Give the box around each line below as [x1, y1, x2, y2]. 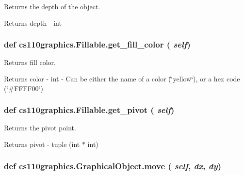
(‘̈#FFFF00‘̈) [4, 83, 43, 93]
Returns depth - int [4, 17, 62, 28]
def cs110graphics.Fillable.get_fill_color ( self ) [4, 38, 191, 50]
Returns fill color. [4, 57, 56, 67]
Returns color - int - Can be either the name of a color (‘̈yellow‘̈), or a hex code [4, 74, 240, 83]
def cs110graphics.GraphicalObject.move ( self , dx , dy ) [4, 159, 221, 172]
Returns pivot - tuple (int [4, 139, 80, 149]
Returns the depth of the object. [4, 1, 100, 11]
